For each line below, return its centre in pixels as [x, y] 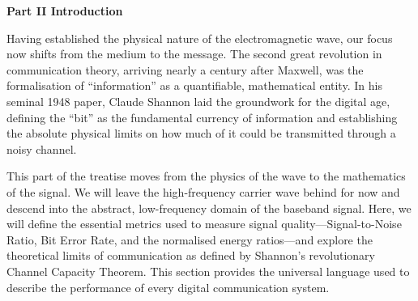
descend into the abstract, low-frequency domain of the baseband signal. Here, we [209, 208]
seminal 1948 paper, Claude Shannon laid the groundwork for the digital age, [198, 101]
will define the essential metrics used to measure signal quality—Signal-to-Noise [204, 224]
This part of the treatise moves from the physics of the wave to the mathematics [206, 176]
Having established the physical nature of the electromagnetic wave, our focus [200, 38]
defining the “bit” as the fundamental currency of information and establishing [202, 117]
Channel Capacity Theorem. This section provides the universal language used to [208, 271]
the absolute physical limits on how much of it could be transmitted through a [201, 133]
